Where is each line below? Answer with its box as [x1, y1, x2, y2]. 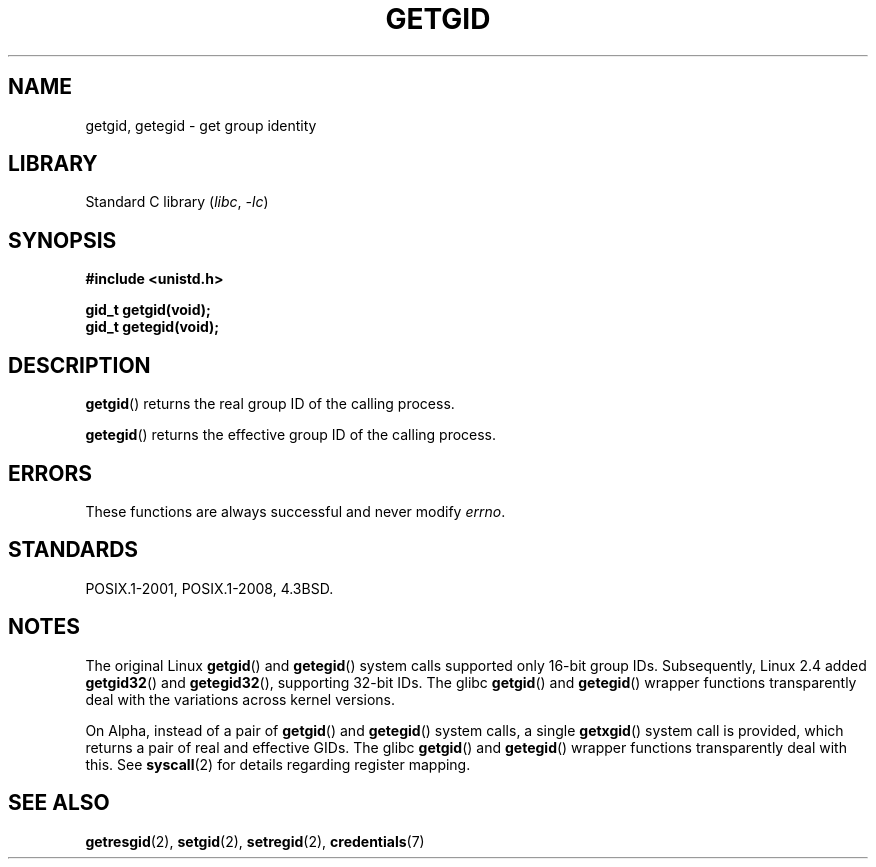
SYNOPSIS [8, 227, 117, 253]
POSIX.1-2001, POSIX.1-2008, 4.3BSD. [85, 579, 334, 597]
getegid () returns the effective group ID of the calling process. [85, 426, 497, 444]
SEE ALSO [8, 790, 110, 816]
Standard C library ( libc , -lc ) [85, 193, 269, 211]
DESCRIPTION [8, 352, 151, 378]
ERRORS [8, 460, 93, 486]
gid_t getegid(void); [85, 318, 220, 336]
